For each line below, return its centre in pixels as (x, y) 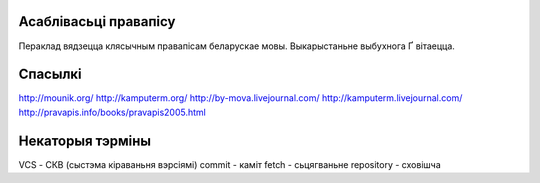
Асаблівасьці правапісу (97, 21)
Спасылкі (50, 74)
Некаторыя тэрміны (85, 140)
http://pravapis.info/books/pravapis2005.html (112, 112)
